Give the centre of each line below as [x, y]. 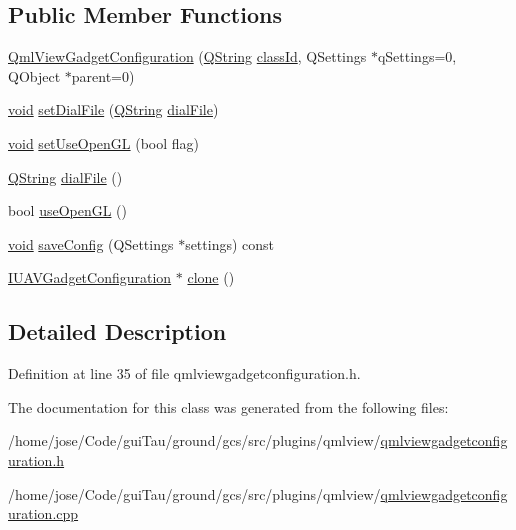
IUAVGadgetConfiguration [90, 277]
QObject [34, 75]
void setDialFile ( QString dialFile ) [113, 109]
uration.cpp [43, 513]
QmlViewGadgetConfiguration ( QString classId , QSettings [187, 56]
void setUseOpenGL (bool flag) [104, 142]
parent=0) [103, 75]
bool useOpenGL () [68, 210]
